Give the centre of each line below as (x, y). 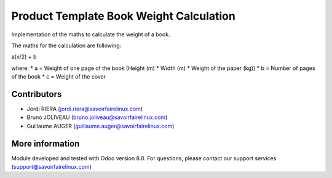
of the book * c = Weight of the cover (59, 77)
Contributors (37, 94)
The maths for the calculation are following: (66, 45)
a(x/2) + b (24, 57)
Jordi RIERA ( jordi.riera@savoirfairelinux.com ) (85, 109)
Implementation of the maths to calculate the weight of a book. (91, 34)
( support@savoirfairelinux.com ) (52, 167)
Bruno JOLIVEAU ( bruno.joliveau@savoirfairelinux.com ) (97, 117)
